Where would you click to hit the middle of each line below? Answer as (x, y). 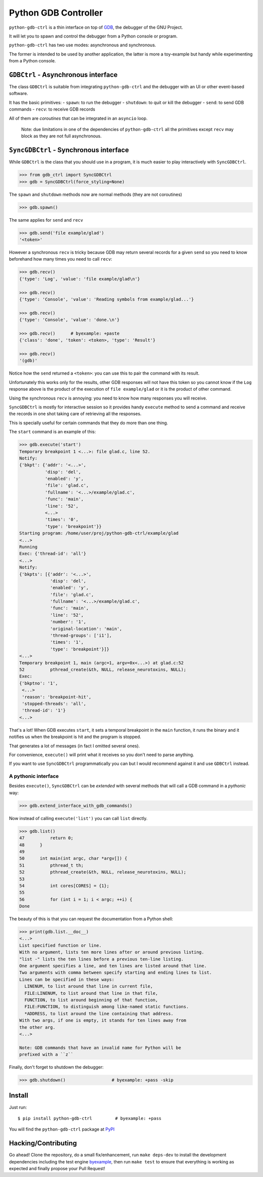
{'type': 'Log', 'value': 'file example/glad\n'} (80, 279)
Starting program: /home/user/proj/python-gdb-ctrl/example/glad (99, 533)
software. (19, 94)
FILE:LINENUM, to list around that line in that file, (91, 993)
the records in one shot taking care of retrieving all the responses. (75, 414)
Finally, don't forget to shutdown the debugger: (56, 1067)
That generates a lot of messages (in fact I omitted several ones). (75, 746)
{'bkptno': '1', (39, 683)
